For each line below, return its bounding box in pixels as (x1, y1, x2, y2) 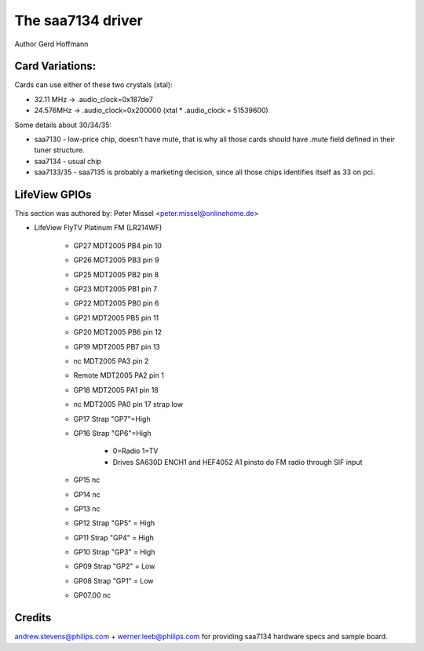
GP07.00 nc (73, 591, 111, 600)
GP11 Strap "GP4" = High (73, 532, 155, 542)
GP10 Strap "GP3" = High (73, 547, 155, 557)
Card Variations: (14, 60, 97, 73)
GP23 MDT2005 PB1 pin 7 (73, 284, 158, 294)
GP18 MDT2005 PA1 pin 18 (73, 385, 159, 394)
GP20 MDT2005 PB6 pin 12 (73, 327, 163, 337)
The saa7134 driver (14, 12, 143, 29)
